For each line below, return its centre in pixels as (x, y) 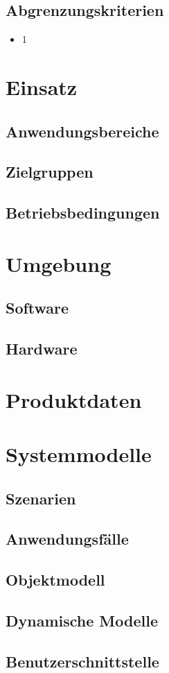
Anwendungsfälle (67, 539)
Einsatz (42, 86)
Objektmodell (55, 580)
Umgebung (59, 263)
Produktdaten (74, 399)
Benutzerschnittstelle (82, 661)
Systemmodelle (79, 454)
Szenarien (41, 498)
